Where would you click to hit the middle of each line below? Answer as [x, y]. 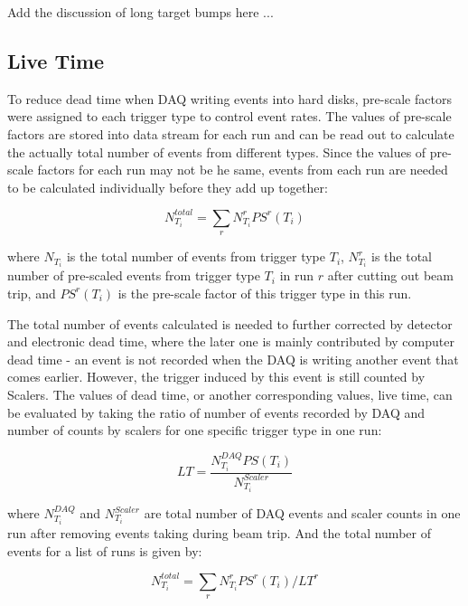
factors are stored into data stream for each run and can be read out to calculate [231, 133]
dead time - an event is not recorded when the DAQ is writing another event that [233, 359]
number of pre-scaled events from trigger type [134, 275]
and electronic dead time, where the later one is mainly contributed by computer [231, 341]
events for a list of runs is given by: [105, 550]
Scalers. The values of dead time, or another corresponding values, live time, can [230, 394]
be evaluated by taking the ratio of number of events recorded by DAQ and [216, 412]
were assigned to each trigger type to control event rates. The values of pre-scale [229, 116]
